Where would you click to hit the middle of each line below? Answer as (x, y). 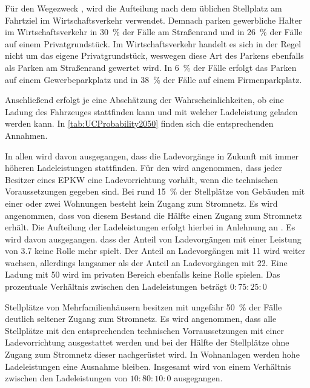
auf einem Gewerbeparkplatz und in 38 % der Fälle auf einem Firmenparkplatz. (153, 79)
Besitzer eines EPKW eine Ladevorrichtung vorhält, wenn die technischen (142, 179)
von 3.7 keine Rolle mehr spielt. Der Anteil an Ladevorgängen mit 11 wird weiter (155, 251)
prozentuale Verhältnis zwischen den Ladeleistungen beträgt (116, 286)
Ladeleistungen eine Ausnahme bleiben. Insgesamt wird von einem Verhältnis (148, 366)
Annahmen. (26, 135)
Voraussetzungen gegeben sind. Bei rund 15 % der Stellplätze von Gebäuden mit (155, 191)
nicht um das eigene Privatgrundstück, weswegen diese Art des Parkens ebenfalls (154, 55)
